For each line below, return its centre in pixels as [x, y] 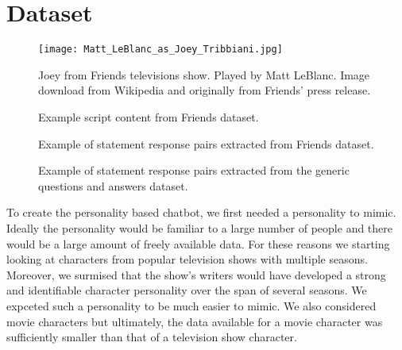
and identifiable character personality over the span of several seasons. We [187, 290]
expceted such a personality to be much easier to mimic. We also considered [191, 305]
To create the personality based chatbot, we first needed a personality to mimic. [201, 212]
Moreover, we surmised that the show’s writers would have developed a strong [196, 274]
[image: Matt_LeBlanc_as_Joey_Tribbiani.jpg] [160, 50]
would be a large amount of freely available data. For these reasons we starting [198, 243]
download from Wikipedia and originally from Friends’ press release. [205, 90]
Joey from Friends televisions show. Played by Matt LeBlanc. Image [204, 74]
